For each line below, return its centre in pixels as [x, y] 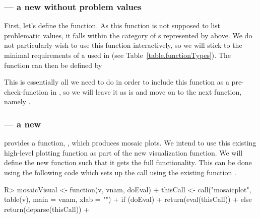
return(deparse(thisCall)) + [47, 209]
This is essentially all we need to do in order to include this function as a [117, 82]
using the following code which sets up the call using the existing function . [120, 172]
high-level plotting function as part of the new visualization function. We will [123, 152]
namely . [17, 101]
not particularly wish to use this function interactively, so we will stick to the [123, 45]
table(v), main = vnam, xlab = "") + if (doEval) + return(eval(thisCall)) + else [128, 199]
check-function [26, 91]
